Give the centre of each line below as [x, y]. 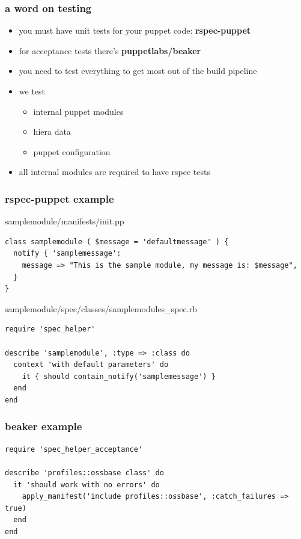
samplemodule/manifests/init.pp [65, 221]
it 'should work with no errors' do [87, 485]
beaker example [44, 426]
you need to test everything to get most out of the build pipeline [138, 71]
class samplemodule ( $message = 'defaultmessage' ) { [117, 242]
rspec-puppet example [59, 198]
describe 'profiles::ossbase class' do [84, 473]
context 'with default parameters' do [91, 365]
